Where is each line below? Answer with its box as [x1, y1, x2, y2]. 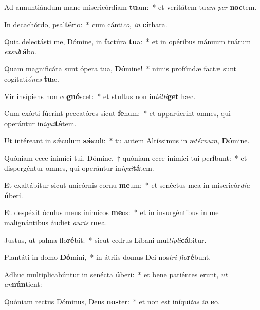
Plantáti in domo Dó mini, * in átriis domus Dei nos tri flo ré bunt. [4, 251, 211, 262]
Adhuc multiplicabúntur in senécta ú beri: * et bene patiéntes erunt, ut [4, 268, 228, 279]
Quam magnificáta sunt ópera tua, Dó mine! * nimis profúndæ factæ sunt [4, 63, 237, 74]
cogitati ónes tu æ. [4, 73, 59, 84]
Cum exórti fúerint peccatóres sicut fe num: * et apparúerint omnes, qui [4, 108, 231, 119]
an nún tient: [4, 279, 42, 289]
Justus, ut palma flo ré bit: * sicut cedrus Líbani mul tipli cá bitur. [4, 234, 207, 245]
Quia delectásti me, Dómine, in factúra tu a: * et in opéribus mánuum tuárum [4, 36, 251, 47]
